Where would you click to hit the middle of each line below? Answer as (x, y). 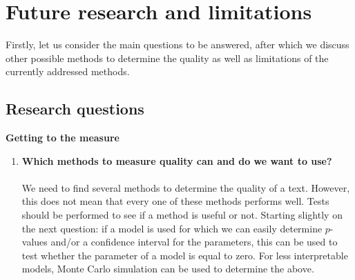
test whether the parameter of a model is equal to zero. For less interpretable (185, 255)
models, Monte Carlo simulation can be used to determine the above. (168, 269)
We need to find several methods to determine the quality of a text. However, (186, 187)
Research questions (75, 109)
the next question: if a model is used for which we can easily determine (172, 228)
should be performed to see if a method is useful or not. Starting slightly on (182, 215)
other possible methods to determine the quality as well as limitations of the (167, 58)
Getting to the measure (63, 138)
